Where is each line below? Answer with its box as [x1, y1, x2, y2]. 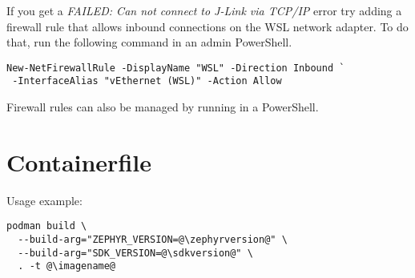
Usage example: [6, 191, 83, 208]
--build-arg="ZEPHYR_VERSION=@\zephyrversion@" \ [18, 234, 288, 246]
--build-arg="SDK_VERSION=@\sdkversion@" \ [18, 247, 253, 259]
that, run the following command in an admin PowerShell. [6, 34, 292, 50]
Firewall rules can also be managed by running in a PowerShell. [6, 99, 319, 115]
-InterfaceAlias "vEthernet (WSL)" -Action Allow [12, 75, 282, 87]
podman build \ [6, 220, 87, 232]
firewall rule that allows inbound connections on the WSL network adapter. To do [6, 18, 409, 34]
